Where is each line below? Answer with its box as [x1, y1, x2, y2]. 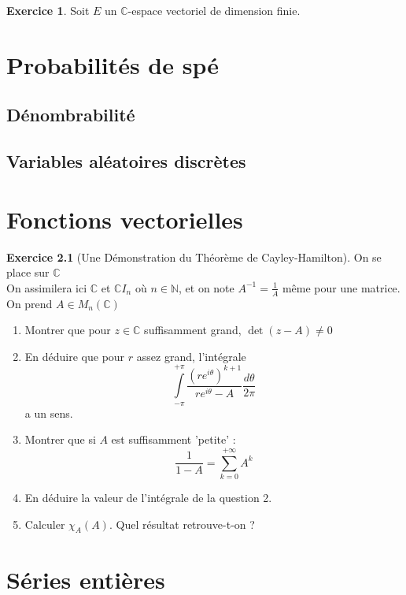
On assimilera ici [6, 279, 87, 296]
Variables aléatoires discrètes [6, 149, 246, 173]
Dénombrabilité [6, 102, 135, 127]
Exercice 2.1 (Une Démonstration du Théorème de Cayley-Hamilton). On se [6, 248, 382, 265]
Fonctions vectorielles [6, 203, 243, 235]
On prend [6, 295, 53, 311]
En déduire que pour [24, 348, 125, 364]
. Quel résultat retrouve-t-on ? [109, 515, 255, 532]
